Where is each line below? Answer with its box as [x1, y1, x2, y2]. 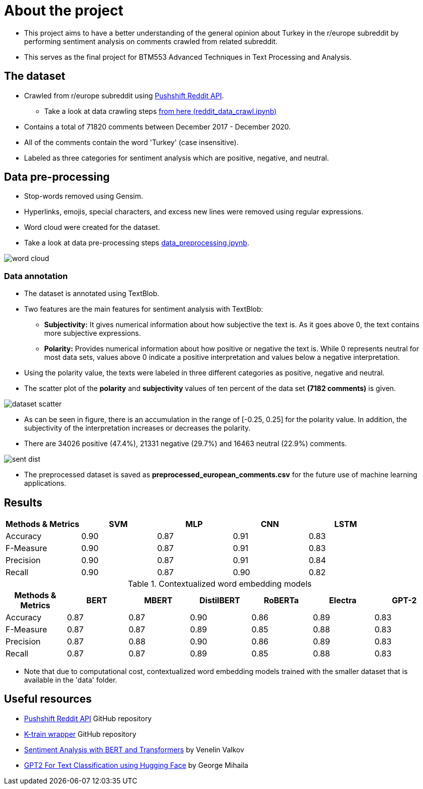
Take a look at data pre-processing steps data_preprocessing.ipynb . [24, 238, 249, 247]
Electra [329, 595, 357, 606]
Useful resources [4, 693, 92, 706]
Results [4, 496, 43, 509]
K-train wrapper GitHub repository [24, 729, 136, 738]
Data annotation [4, 271, 68, 281]
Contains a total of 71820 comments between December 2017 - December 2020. [24, 122, 291, 131]
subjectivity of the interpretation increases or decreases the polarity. [24, 424, 251, 433]
